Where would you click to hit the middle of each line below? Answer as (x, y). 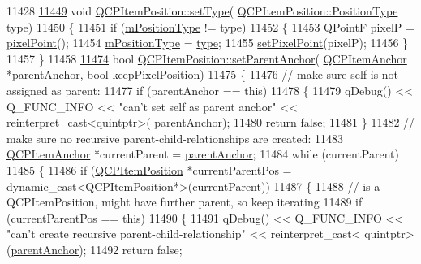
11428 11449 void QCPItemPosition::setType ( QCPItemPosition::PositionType (202, 11)
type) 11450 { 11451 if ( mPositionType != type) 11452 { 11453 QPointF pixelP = (210, 26)
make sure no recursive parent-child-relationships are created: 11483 (175, 138)
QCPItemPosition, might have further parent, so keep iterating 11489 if (185, 202)
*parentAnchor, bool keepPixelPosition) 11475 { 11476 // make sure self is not (203, 74)
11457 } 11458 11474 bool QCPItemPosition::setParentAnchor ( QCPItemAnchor (207, 58)
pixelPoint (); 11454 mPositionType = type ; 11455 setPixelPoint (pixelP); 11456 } (208, 43)
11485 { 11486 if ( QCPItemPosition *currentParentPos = (149, 169)
